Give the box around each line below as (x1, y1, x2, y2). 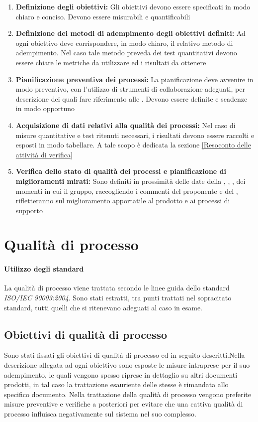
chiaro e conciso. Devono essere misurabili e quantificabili (15, 11, 190, 21)
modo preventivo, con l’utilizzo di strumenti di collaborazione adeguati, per (15, 84, 245, 94)
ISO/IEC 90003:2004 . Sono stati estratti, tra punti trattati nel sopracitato (4, 292, 232, 303)
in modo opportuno (15, 103, 75, 114)
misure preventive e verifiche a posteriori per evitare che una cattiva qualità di (4, 399, 243, 409)
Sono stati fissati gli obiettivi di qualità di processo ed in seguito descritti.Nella (4, 350, 245, 360)
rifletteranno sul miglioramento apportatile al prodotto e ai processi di (15, 195, 230, 206)
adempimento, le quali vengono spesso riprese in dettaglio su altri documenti (4, 369, 238, 380)
